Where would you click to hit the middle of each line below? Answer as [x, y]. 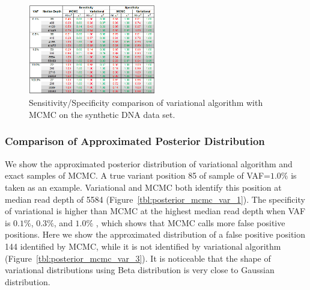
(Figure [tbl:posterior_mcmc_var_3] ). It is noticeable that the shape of [138, 258]
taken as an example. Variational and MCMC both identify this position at [143, 187]
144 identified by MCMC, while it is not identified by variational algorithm [143, 246]
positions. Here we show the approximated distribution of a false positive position [155, 234]
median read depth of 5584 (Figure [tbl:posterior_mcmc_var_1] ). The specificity [155, 199]
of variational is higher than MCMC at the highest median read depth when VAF [155, 211]
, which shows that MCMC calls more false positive [190, 222]
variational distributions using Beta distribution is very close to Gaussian [140, 270]
